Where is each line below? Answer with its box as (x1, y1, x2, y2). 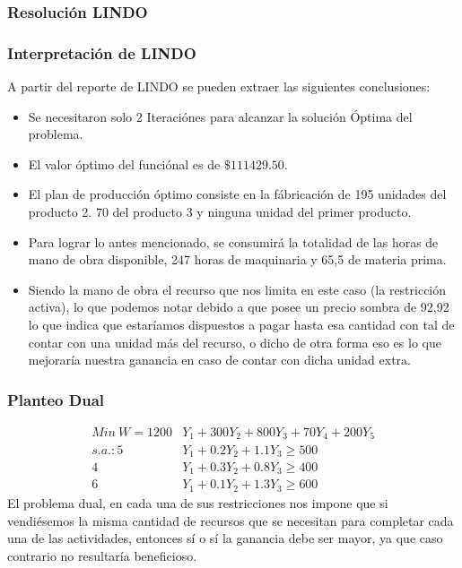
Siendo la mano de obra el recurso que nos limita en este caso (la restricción (28, 280, 447, 298)
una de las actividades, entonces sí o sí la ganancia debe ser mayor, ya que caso (7, 529, 443, 547)
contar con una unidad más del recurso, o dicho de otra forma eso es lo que (28, 332, 441, 351)
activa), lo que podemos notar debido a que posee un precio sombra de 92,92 (28, 297, 449, 316)
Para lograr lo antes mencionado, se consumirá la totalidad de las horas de (28, 232, 439, 251)
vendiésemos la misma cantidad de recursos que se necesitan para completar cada (7, 511, 454, 529)
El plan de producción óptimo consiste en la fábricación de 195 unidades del (28, 185, 447, 203)
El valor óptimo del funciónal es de (28, 154, 221, 173)
